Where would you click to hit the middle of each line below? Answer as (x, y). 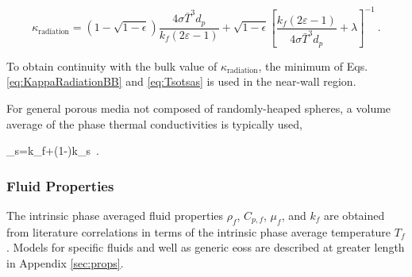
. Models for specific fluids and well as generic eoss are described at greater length (206, 247)
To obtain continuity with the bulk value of (112, 65)
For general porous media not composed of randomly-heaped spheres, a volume (199, 108)
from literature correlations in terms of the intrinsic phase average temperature (199, 231)
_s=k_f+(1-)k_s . (53, 150)
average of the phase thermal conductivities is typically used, (154, 123)
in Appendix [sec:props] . (65, 262)
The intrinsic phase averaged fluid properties (115, 215)
